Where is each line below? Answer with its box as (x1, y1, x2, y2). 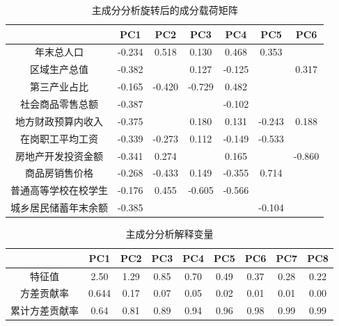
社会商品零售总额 (20, 96, 98, 111)
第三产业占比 (30, 79, 88, 94)
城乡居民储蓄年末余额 (10, 200, 108, 215)
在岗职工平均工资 (20, 131, 98, 145)
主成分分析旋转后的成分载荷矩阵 (91, 3, 238, 17)
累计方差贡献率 (10, 303, 79, 318)
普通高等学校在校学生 (10, 183, 108, 197)
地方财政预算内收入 (15, 113, 103, 128)
